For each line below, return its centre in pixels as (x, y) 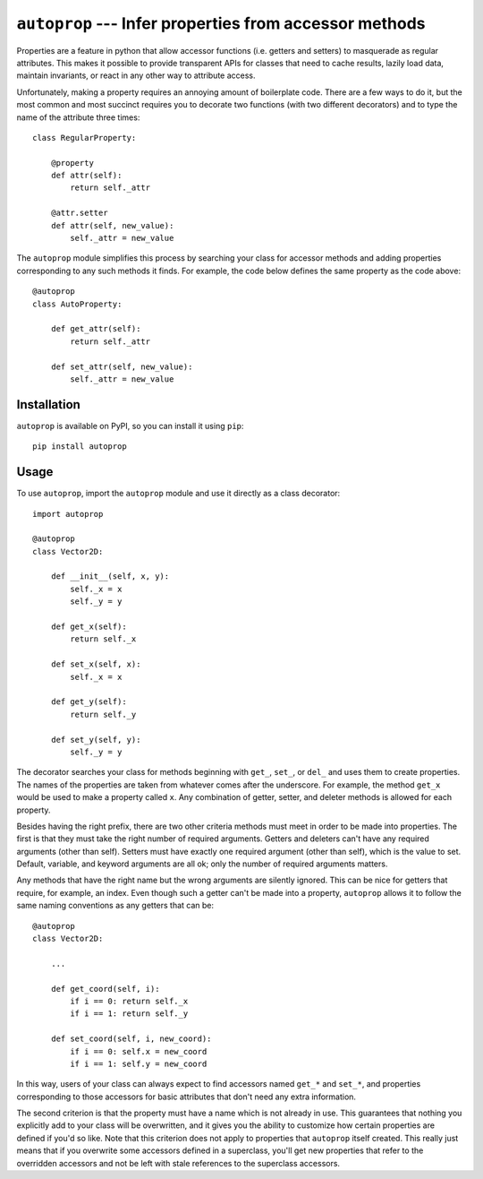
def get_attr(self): (96, 329)
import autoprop (68, 514)
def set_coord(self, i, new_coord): (131, 1039)
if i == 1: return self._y (129, 1014)
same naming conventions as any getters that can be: (115, 906)
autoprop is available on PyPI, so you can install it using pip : (130, 426)
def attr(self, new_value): (112, 225)
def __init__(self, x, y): (110, 577)
